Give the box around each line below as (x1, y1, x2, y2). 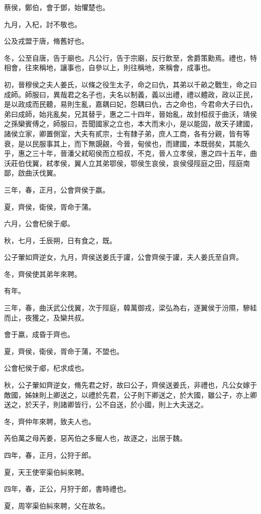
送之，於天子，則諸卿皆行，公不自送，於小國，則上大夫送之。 (4, 399, 208, 410)
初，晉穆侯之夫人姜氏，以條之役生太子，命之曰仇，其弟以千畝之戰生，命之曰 (4, 79, 257, 89)
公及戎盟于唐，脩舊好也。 (4, 36, 88, 46)
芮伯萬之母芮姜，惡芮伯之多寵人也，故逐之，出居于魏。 (4, 433, 187, 443)
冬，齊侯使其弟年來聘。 (4, 268, 81, 279)
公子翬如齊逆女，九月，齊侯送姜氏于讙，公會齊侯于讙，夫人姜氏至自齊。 (4, 252, 243, 262)
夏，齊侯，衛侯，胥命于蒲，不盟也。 (4, 346, 123, 356)
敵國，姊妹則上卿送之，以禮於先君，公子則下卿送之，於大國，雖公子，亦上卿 (4, 389, 257, 400)
